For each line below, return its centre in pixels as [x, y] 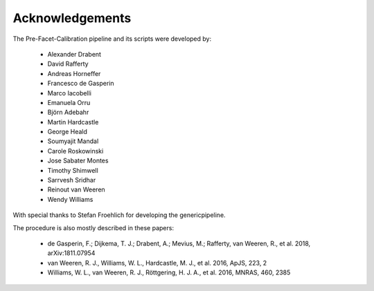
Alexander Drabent [74, 54]
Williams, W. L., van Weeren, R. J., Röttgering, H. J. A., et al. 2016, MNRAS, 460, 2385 [169, 272]
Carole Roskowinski [75, 151]
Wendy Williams [70, 199]
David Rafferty [68, 64]
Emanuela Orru [69, 102]
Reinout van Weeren [76, 189]
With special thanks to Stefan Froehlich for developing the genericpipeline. [119, 215]
